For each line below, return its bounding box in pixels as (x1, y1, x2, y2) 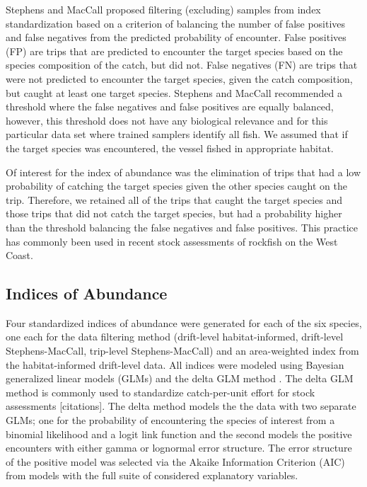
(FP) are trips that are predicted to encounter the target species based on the (6, 43, 343, 58)
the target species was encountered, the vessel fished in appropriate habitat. (6, 140, 334, 155)
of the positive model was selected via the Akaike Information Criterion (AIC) (6, 454, 345, 469)
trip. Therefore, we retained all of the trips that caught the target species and (6, 192, 343, 207)
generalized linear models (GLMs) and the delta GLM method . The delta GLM (6, 371, 354, 386)
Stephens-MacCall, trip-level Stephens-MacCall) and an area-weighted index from (6, 343, 359, 358)
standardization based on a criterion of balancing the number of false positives (6, 16, 346, 30)
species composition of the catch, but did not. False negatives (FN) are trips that (6, 57, 358, 72)
